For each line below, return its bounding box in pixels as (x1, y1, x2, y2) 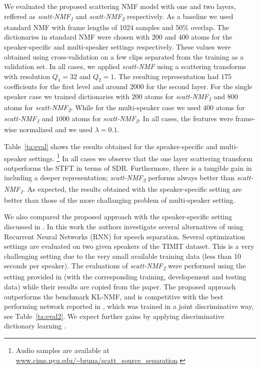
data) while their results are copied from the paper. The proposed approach (4, 281, 236, 292)
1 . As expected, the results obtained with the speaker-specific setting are (20, 183, 242, 195)
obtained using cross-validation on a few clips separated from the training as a (4, 51, 244, 62)
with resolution (4, 71, 50, 81)
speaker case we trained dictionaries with (4, 91, 129, 102)
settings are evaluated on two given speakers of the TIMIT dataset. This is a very (4, 241, 254, 251)
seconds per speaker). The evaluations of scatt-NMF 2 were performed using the (4, 260, 246, 272)
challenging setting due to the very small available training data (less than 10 (4, 250, 241, 261)
